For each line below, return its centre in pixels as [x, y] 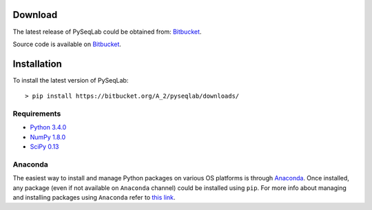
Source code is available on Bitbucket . [67, 44]
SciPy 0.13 [44, 147]
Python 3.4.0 [48, 127]
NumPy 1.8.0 [48, 137]
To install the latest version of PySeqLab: [71, 80]
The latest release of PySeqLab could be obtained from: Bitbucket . [107, 32]
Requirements [37, 114]
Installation [37, 64]
